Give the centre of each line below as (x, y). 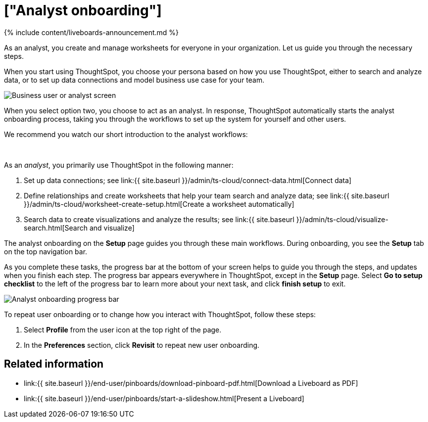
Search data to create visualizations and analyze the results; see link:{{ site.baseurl (159, 219)
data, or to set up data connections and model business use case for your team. (134, 80)
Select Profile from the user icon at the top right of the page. (123, 329)
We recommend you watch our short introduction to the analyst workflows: (126, 134)
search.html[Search (56, 228)
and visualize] (112, 228)
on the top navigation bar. (46, 251)
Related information (54, 364)
